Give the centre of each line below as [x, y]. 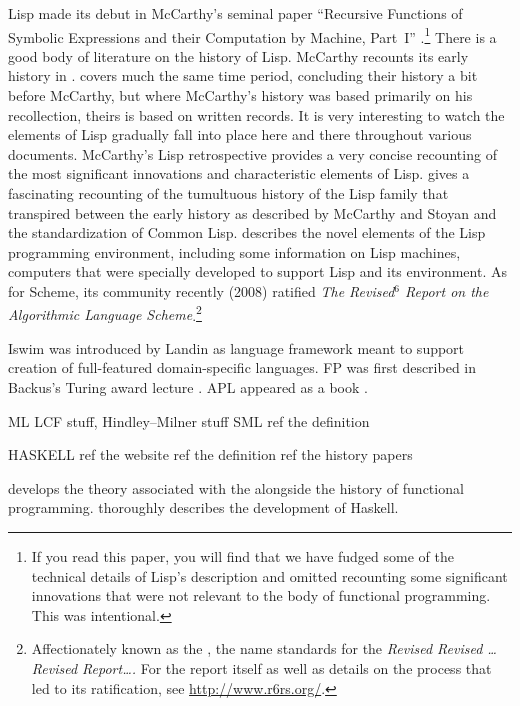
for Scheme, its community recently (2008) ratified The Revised [201, 290]
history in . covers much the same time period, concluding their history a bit [243, 75]
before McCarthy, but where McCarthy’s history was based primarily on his [240, 95]
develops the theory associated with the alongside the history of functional [236, 487]
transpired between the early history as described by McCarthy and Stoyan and [252, 212]
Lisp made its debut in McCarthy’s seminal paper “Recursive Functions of [235, 13]
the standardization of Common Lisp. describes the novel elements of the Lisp [247, 232]
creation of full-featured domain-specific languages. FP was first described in [242, 367]
